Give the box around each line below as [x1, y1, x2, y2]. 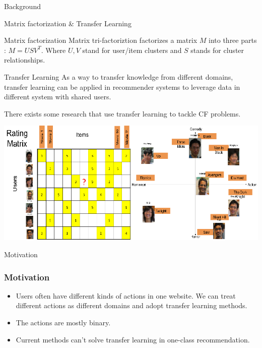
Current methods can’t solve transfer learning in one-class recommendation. [16, 334, 250, 344]
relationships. [4, 54, 45, 65]
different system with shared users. [4, 91, 111, 102]
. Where [41, 44, 66, 55]
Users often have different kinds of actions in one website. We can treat [16, 290, 236, 301]
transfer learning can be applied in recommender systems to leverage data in [4, 81, 240, 92]
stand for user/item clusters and [82, 44, 182, 55]
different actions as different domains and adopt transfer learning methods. [16, 300, 247, 311]
